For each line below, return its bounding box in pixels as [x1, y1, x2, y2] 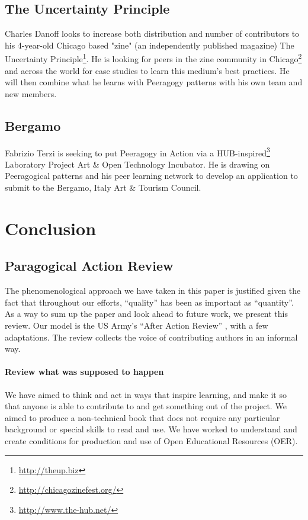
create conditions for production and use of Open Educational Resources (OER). [5, 434, 298, 447]
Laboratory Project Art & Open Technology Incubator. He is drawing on [5, 158, 270, 170]
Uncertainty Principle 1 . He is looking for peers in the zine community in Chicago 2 [5, 51, 302, 65]
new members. [5, 87, 57, 99]
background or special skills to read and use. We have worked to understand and [5, 423, 297, 435]
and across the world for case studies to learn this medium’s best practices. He [5, 64, 290, 76]
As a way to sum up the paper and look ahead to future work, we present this [5, 307, 288, 320]
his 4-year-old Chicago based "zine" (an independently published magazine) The [5, 38, 294, 51]
